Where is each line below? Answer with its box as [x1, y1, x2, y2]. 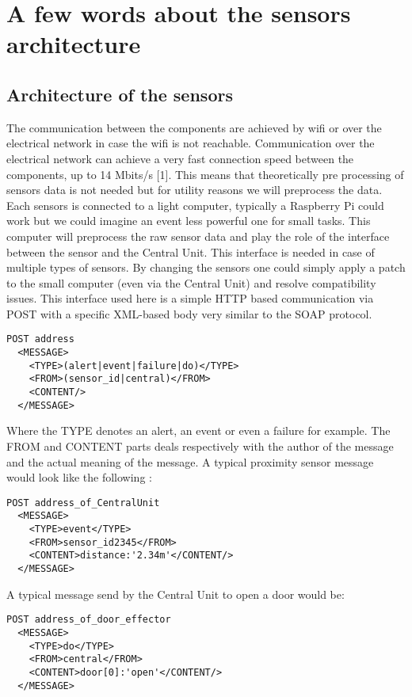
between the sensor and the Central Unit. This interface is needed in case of [6, 243, 375, 260]
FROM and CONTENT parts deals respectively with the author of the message [6, 438, 394, 455]
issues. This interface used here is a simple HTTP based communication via [6, 290, 374, 307]
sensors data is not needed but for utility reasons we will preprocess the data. [6, 181, 383, 198]
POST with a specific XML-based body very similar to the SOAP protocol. [6, 305, 372, 322]
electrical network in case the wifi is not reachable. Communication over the [6, 135, 375, 151]
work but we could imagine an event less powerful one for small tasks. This [6, 212, 371, 229]
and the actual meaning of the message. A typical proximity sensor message [6, 453, 374, 470]
